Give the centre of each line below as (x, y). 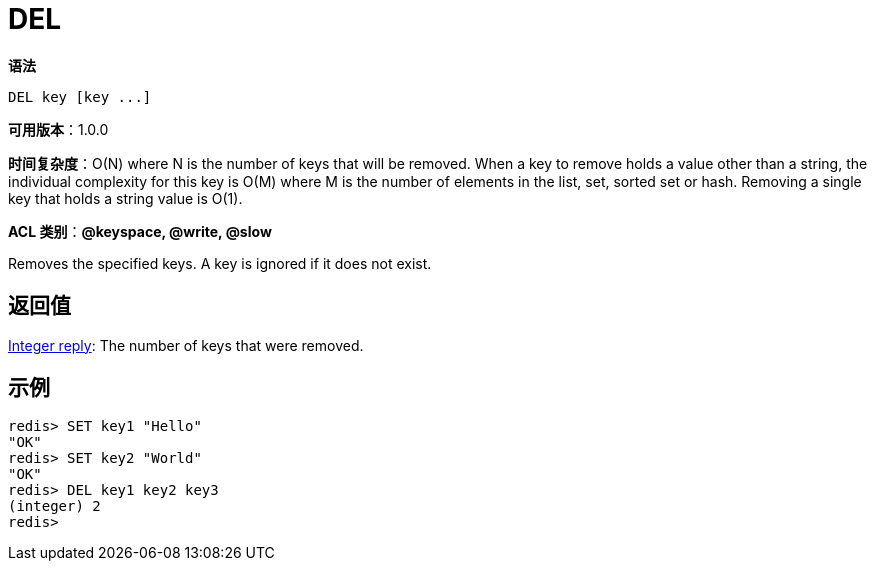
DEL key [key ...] (80, 96)
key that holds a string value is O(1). (125, 198)
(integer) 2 (54, 506)
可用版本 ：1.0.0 (58, 129)
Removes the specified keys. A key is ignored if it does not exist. (220, 263)
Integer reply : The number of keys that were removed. (186, 345)
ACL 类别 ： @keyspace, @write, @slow (140, 231)
